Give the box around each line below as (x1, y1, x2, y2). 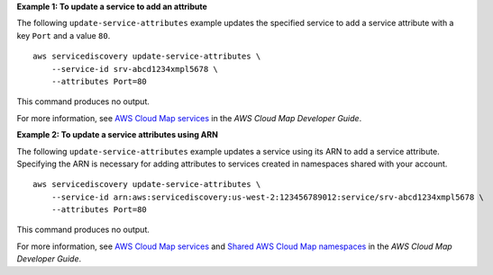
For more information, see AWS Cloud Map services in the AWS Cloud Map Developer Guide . (16, 112, 362, 123)
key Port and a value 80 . (16, 30, 111, 40)
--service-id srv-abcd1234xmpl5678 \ (50, 64, 218, 74)
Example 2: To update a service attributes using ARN (16, 129, 218, 140)
